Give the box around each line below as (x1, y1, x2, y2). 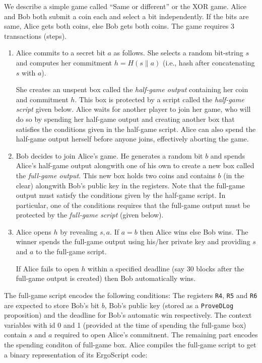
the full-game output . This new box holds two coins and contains (16, 170, 216, 180)
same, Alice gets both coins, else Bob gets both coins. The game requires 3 (4, 21, 234, 31)
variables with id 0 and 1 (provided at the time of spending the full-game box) (4, 319, 246, 330)
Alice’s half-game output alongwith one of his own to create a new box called (16, 160, 254, 171)
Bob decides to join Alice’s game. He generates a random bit (16, 150, 203, 161)
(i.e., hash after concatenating (162, 57, 255, 67)
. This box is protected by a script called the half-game (75, 94, 244, 104)
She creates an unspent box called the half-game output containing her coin (16, 84, 248, 95)
